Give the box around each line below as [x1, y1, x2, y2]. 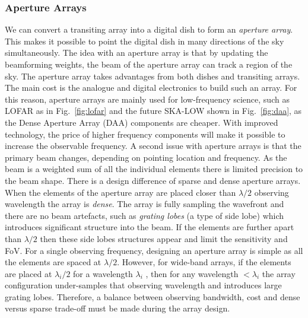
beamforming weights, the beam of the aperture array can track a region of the [5, 58, 293, 70]
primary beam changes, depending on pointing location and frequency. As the [5, 151, 287, 163]
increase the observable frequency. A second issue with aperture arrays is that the [5, 139, 301, 152]
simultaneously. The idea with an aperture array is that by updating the [5, 46, 268, 59]
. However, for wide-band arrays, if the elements [117, 256, 291, 268]
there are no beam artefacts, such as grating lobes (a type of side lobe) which [5, 209, 284, 221]
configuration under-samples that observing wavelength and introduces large [5, 279, 282, 291]
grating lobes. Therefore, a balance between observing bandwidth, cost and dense [5, 290, 300, 303]
